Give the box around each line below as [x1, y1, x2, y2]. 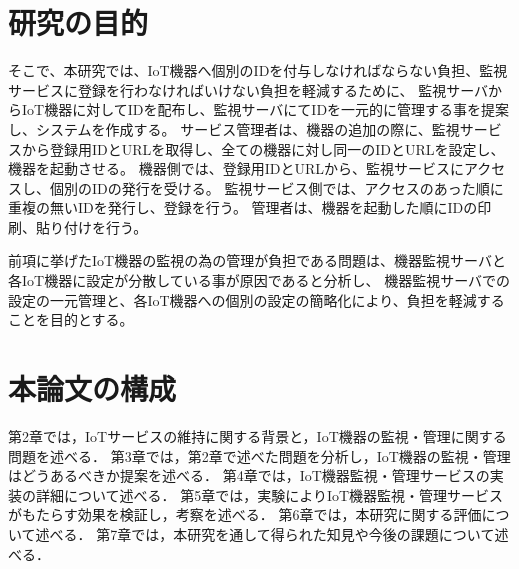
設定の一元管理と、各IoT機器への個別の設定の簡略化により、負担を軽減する [8, 289, 505, 310]
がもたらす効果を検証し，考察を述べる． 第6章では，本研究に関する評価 [8, 504, 482, 525]
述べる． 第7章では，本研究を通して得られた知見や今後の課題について [35, 523, 495, 544]
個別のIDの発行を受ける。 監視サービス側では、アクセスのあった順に [49, 177, 504, 198]
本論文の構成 [8, 368, 177, 409]
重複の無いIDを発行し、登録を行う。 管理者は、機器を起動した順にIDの [8, 197, 478, 218]
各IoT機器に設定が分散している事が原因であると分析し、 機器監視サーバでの [8, 270, 511, 291]
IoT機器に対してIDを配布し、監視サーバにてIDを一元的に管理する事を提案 [21, 99, 510, 120]
